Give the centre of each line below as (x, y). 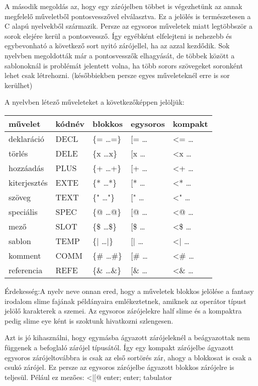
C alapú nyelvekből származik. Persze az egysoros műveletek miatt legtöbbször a (128, 26)
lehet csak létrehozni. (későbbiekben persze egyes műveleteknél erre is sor (117, 75)
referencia (26, 270)
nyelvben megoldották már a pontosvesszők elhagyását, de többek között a (120, 55)
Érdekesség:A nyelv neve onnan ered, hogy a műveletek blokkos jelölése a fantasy (129, 291)
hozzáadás (26, 168)
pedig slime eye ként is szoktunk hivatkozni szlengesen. (89, 320)
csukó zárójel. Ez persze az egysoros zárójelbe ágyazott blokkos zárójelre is (119, 367)
